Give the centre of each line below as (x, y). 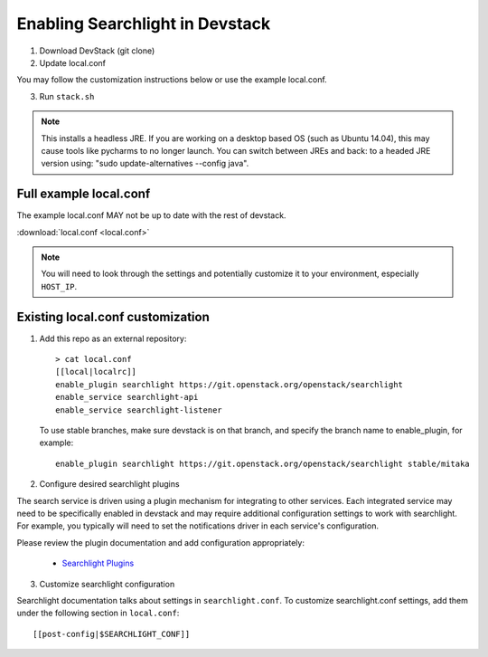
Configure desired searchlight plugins (109, 484)
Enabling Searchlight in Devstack (144, 24)
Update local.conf (73, 62)
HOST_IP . (59, 286)
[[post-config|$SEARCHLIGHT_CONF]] (112, 634)
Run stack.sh (67, 96)
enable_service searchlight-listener (139, 410)
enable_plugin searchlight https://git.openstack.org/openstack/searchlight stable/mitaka (263, 463)
